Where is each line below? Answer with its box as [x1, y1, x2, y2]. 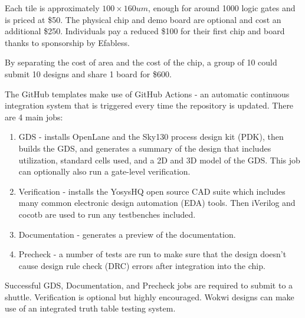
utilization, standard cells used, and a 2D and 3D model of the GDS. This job [18, 153, 300, 166]
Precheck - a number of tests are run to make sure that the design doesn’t [18, 248, 287, 260]
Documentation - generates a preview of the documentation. [18, 228, 236, 240]
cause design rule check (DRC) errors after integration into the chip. [18, 259, 265, 271]
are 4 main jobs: [5, 110, 63, 123]
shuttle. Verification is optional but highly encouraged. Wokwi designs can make [5, 290, 294, 303]
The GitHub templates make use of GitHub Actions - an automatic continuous [5, 87, 290, 100]
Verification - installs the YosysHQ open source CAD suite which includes [18, 185, 286, 197]
